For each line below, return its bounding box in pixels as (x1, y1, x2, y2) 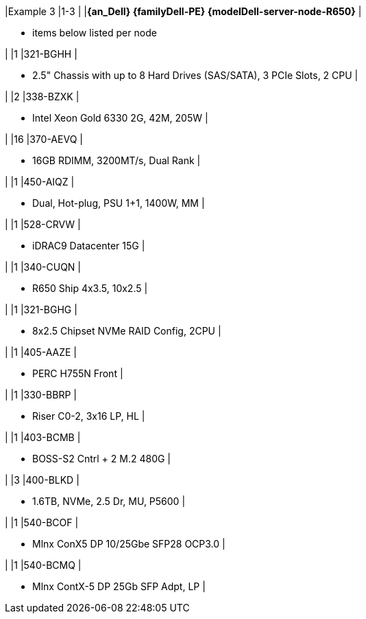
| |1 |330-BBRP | (5, 389, 77, 401)
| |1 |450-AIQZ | (5, 176, 75, 188)
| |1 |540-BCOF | (5, 517, 79, 528)
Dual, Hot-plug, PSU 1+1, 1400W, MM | (32, 197, 205, 209)
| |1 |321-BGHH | (5, 48, 77, 60)
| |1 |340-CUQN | (5, 261, 81, 273)
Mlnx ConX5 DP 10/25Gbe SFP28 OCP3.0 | (32, 538, 225, 550)
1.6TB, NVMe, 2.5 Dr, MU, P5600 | (32, 495, 186, 507)
